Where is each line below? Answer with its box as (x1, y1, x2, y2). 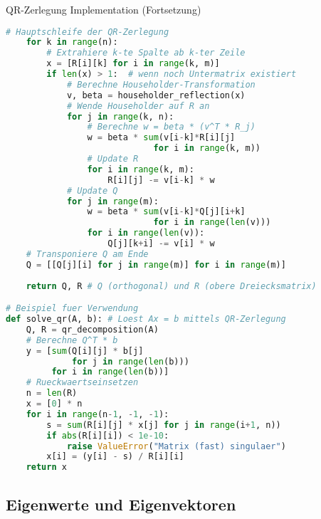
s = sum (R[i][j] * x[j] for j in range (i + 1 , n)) (46, 419, 281, 430)
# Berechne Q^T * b (26, 335, 118, 345)
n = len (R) (26, 388, 78, 399)
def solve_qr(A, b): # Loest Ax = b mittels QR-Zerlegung (6, 314, 286, 324)
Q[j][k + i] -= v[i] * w (107, 238, 215, 249)
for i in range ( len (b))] (51, 367, 169, 377)
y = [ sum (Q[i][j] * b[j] (26, 345, 144, 356)
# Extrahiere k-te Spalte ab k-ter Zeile (46, 48, 246, 58)
